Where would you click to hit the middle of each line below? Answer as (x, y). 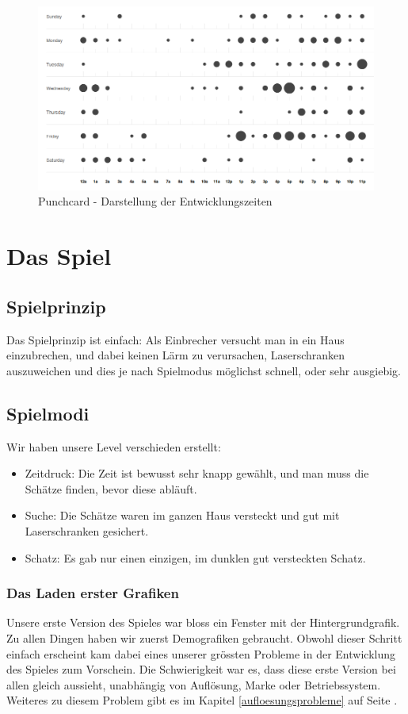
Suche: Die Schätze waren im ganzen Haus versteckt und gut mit (182, 515)
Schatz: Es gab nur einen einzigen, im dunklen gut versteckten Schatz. (195, 557)
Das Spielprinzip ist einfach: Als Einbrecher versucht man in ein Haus (175, 339)
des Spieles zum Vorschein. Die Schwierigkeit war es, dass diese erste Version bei (201, 669)
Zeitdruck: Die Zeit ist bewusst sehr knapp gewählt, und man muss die (197, 473)
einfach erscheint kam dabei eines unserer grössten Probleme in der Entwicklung (201, 653)
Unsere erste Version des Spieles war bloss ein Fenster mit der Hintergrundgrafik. (203, 622)
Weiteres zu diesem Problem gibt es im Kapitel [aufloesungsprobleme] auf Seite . (202, 700)
